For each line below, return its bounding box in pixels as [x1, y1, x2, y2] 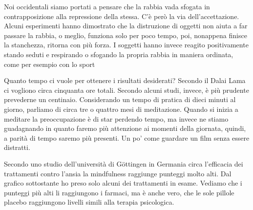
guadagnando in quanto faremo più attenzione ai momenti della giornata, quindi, [4, 123, 246, 133]
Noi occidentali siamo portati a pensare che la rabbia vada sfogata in [4, 1, 210, 11]
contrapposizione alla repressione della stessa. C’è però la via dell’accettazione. [4, 11, 239, 21]
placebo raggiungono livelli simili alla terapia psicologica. [4, 197, 174, 207]
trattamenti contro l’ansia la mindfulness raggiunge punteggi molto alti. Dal [4, 168, 232, 178]
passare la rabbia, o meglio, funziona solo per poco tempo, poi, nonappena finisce [4, 30, 247, 40]
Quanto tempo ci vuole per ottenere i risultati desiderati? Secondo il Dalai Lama [4, 75, 246, 85]
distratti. [4, 142, 30, 152]
